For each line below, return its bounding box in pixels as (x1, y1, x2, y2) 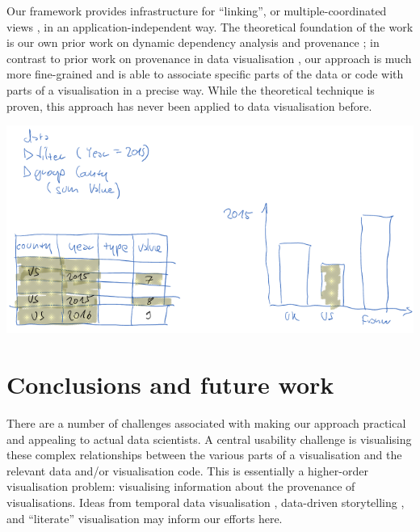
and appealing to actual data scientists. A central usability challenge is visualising (6, 430, 412, 447)
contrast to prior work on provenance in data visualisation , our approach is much (6, 49, 412, 66)
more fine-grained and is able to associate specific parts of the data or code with (6, 65, 404, 82)
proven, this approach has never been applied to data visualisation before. (6, 97, 372, 114)
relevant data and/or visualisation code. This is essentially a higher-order (6, 462, 368, 479)
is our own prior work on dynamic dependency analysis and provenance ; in (6, 34, 380, 51)
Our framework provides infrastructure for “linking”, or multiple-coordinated (6, 2, 387, 19)
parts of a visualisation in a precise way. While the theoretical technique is (6, 81, 375, 98)
